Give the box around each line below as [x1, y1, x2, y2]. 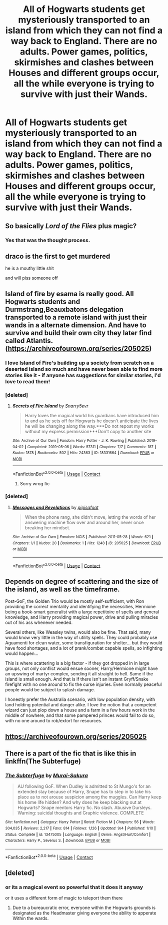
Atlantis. [25, 336, 53, 345]
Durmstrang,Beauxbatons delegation [5, 305, 123, 314]
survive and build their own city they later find [5, 329, 152, 337]
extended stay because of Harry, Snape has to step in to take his [17, 789, 151, 795]
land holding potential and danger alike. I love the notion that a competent [5, 702, 157, 708]
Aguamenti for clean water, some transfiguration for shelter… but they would [5, 640, 162, 646]
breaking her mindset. [24, 524, 70, 531]
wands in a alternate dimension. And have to [5, 321, 146, 329]
